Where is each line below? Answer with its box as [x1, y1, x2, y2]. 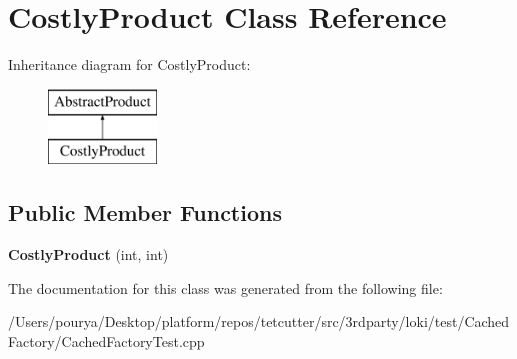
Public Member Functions [8, 197, 282, 228]
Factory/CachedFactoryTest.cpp [8, 330, 205, 351]
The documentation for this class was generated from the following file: [8, 277, 443, 298]
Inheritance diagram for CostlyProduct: [8, 54, 251, 75]
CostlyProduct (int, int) [8, 244, 169, 265]
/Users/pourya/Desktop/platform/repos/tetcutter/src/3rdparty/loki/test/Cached [8, 311, 510, 332]
